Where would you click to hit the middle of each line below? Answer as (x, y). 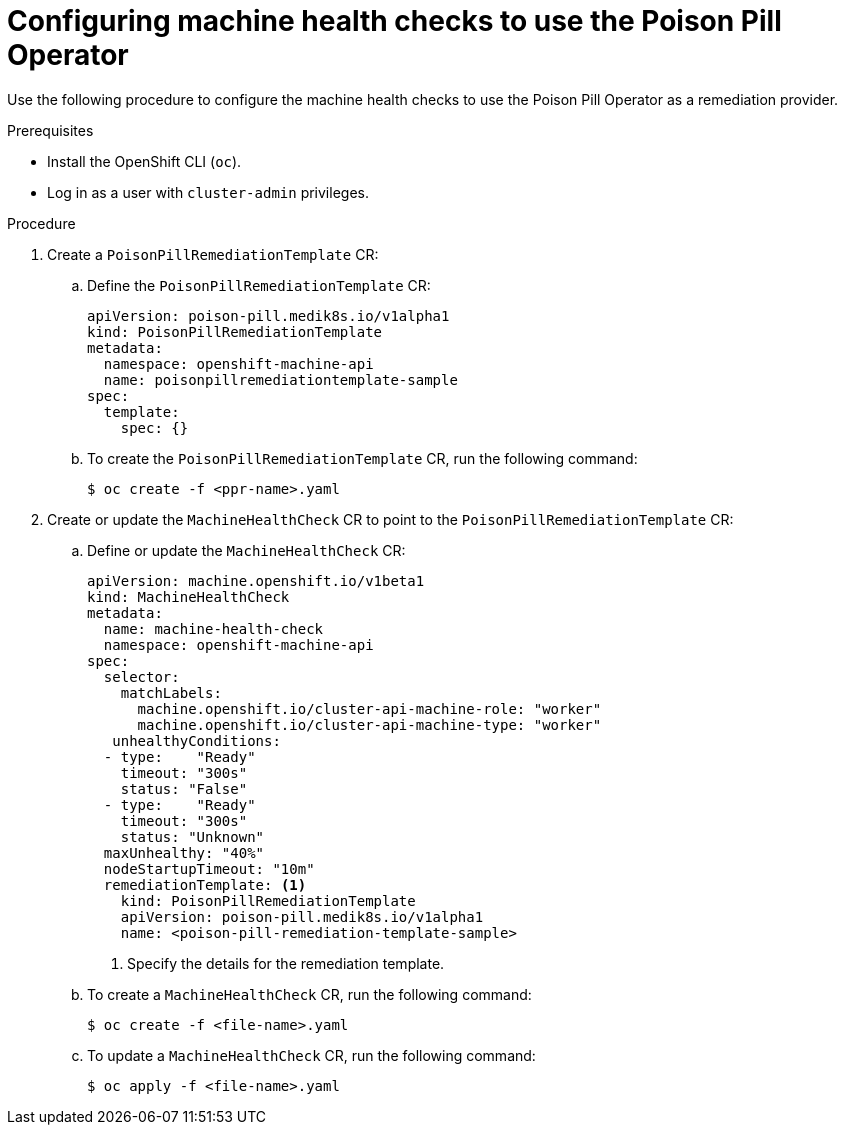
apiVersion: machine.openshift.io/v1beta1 (256, 580)
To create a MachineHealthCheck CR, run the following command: (309, 994)
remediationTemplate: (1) (205, 884)
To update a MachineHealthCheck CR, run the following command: (311, 1055)
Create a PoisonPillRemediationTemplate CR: (213, 254)
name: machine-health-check (213, 628)
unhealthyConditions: (196, 740)
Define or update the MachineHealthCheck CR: (246, 550)
